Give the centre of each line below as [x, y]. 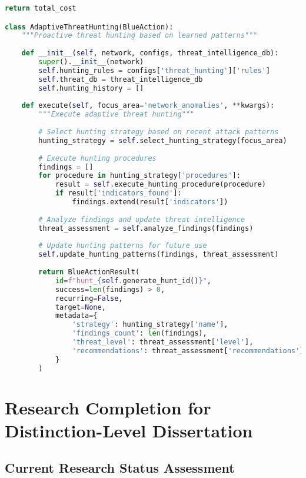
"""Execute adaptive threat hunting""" [117, 114]
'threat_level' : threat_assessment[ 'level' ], [163, 342]
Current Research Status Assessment [120, 468]
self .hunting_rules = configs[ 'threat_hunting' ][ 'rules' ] [154, 70]
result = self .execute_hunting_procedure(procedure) [160, 185]
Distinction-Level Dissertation [129, 430]
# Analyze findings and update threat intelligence [142, 219]
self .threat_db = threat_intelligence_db [121, 79]
